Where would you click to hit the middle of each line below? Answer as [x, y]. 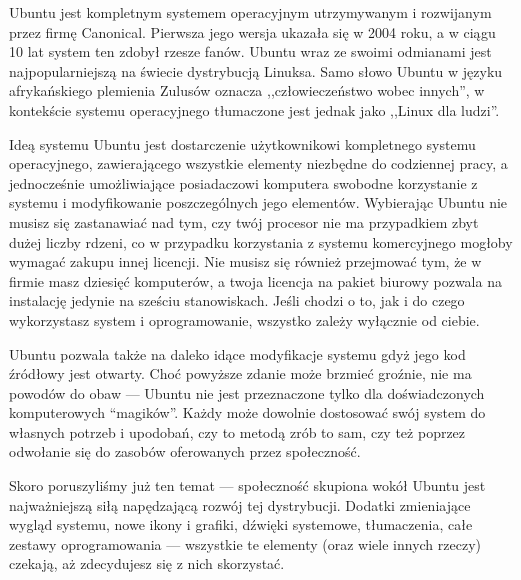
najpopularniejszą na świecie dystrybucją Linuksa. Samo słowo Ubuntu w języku [256, 70]
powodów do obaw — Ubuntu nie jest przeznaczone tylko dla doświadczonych [247, 392]
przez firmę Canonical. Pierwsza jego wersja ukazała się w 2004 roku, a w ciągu [252, 31]
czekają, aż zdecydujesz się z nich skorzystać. [147, 563]
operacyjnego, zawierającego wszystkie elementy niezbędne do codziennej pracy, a [258, 163]
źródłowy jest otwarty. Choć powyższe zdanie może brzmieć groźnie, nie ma [240, 373]
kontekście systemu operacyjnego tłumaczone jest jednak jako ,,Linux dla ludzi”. [254, 109]
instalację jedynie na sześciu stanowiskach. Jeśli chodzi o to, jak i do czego [237, 300]
